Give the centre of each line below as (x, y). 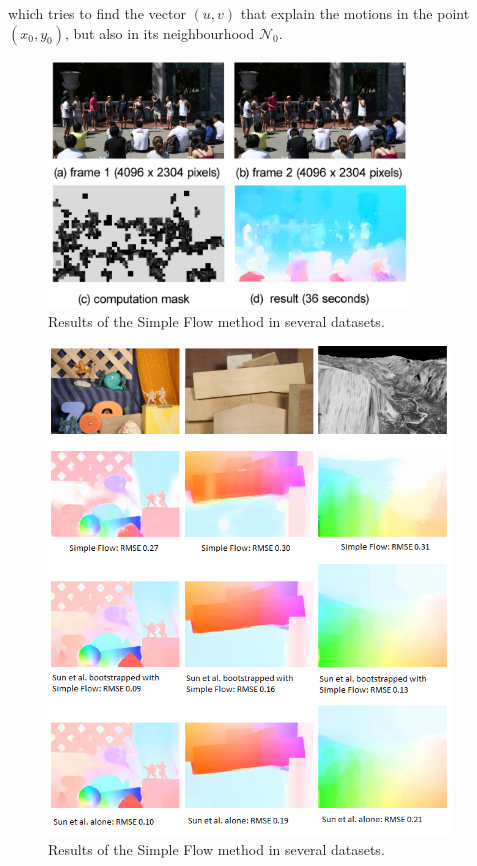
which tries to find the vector (97, 13)
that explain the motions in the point (355, 13)
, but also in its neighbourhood (159, 32)
